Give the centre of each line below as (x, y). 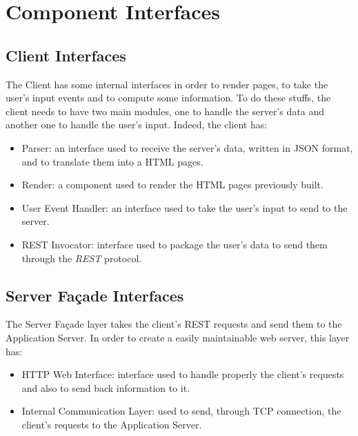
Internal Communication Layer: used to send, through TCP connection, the (181, 411)
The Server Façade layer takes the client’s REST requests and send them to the (174, 324)
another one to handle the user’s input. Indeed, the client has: (137, 125)
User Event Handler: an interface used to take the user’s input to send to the (185, 207)
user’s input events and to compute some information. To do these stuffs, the (168, 98)
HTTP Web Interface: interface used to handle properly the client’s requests (183, 374)
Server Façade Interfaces (95, 295)
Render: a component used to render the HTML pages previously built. (172, 185)
